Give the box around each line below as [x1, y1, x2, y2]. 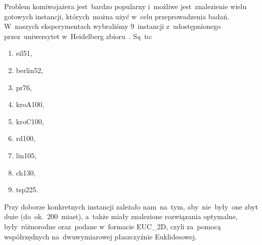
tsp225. [16, 184, 38, 195]
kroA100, [16, 99, 45, 110]
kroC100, [16, 116, 44, 126]
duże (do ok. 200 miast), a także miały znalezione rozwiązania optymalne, [4, 211, 238, 222]
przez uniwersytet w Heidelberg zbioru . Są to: [4, 30, 153, 41]
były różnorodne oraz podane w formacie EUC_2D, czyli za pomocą [4, 221, 221, 231]
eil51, [16, 48, 32, 58]
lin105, [16, 150, 37, 160]
